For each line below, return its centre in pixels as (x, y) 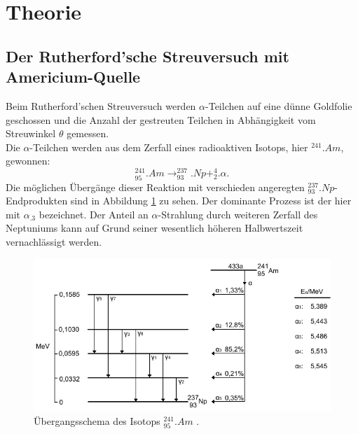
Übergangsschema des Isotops (97, 421)
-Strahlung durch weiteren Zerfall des (238, 214)
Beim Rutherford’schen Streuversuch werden (101, 105)
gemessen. (88, 133)
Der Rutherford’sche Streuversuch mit (147, 56)
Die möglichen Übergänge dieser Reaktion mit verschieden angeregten (155, 187)
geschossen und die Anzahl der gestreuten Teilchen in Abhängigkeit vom (161, 119)
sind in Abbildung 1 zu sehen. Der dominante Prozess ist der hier (211, 201)
